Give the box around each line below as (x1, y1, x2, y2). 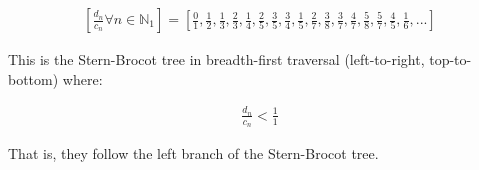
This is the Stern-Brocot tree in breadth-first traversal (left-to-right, (8, 49, 425, 70)
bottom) (8, 68, 59, 89)
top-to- (429, 49, 472, 70)
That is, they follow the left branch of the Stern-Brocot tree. (8, 143, 379, 164)
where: (62, 68, 103, 89)
